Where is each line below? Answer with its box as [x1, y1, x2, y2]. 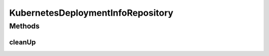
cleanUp [9, 38, 36, 46]
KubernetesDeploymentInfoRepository [9, 7, 174, 18]
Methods [9, 22, 40, 30]
